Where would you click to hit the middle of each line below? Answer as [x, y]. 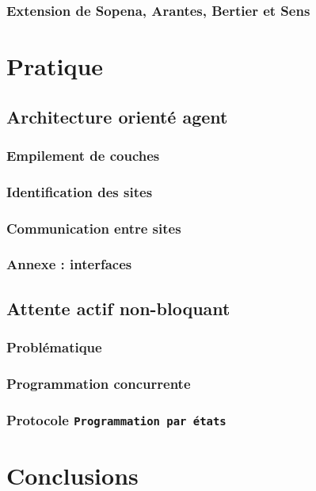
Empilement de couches [83, 155]
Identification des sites [80, 191]
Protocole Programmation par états [116, 419]
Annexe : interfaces [69, 264]
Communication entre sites [94, 228]
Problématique [54, 347]
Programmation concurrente [99, 383]
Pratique [55, 66]
